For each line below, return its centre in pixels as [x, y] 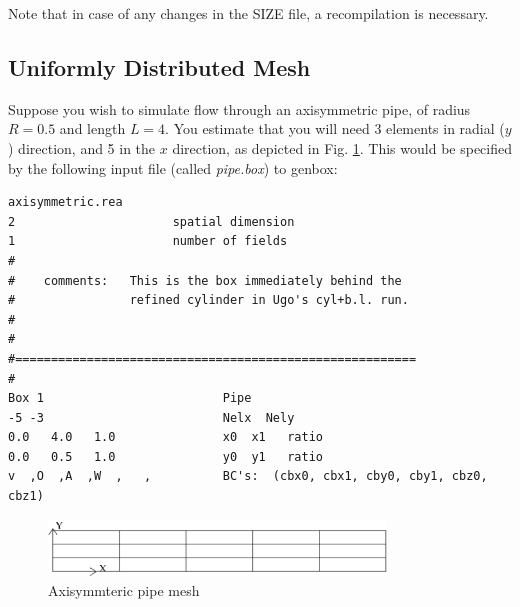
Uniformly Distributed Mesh [159, 66]
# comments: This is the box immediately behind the [205, 280]
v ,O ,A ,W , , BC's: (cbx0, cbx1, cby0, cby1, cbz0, [248, 476]
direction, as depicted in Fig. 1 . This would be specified [342, 147]
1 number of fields [148, 241]
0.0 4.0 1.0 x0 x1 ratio [165, 437]
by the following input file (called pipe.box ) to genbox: [173, 167]
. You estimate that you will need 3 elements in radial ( [335, 128]
